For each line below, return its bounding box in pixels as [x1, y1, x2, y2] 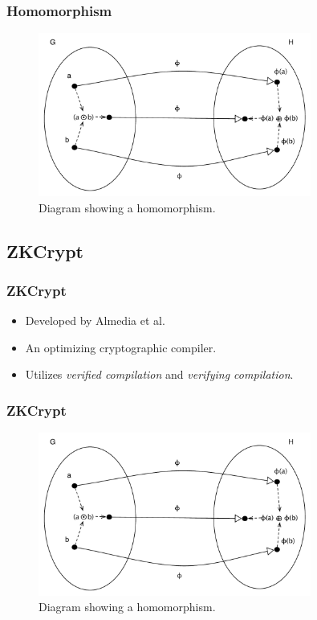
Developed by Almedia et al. [25, 312, 165, 329]
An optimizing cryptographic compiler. [25, 339, 217, 355]
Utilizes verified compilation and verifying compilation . [25, 366, 294, 383]
